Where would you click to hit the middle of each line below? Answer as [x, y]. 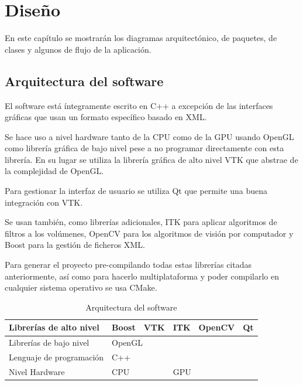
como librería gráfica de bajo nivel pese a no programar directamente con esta [144, 148]
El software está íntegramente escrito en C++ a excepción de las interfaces [139, 105]
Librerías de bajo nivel [49, 343]
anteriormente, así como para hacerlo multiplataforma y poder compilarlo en [142, 276]
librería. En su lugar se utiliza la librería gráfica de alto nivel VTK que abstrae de [151, 159]
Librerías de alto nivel [54, 327]
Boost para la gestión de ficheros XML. [75, 245]
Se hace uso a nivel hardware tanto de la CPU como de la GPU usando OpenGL [149, 136]
